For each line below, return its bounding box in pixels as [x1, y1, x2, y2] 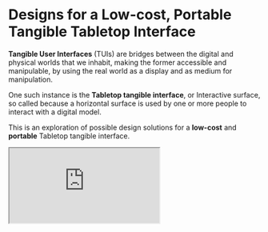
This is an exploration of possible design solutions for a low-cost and [8, 122, 238, 132]
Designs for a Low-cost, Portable [8, 6, 232, 24]
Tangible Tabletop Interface [8, 22, 196, 41]
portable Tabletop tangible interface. [8, 130, 130, 141]
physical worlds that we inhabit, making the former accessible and [8, 58, 227, 67]
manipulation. [8, 74, 54, 84]
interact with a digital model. [8, 106, 102, 117]
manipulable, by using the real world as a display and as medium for [8, 66, 233, 75]
